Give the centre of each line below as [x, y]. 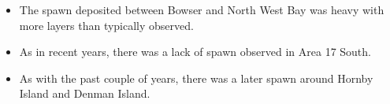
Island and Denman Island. [85, 93]
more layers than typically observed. [106, 25]
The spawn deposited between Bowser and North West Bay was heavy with [202, 9]
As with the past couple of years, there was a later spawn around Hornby [196, 78]
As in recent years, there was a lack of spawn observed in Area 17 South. [195, 52]
